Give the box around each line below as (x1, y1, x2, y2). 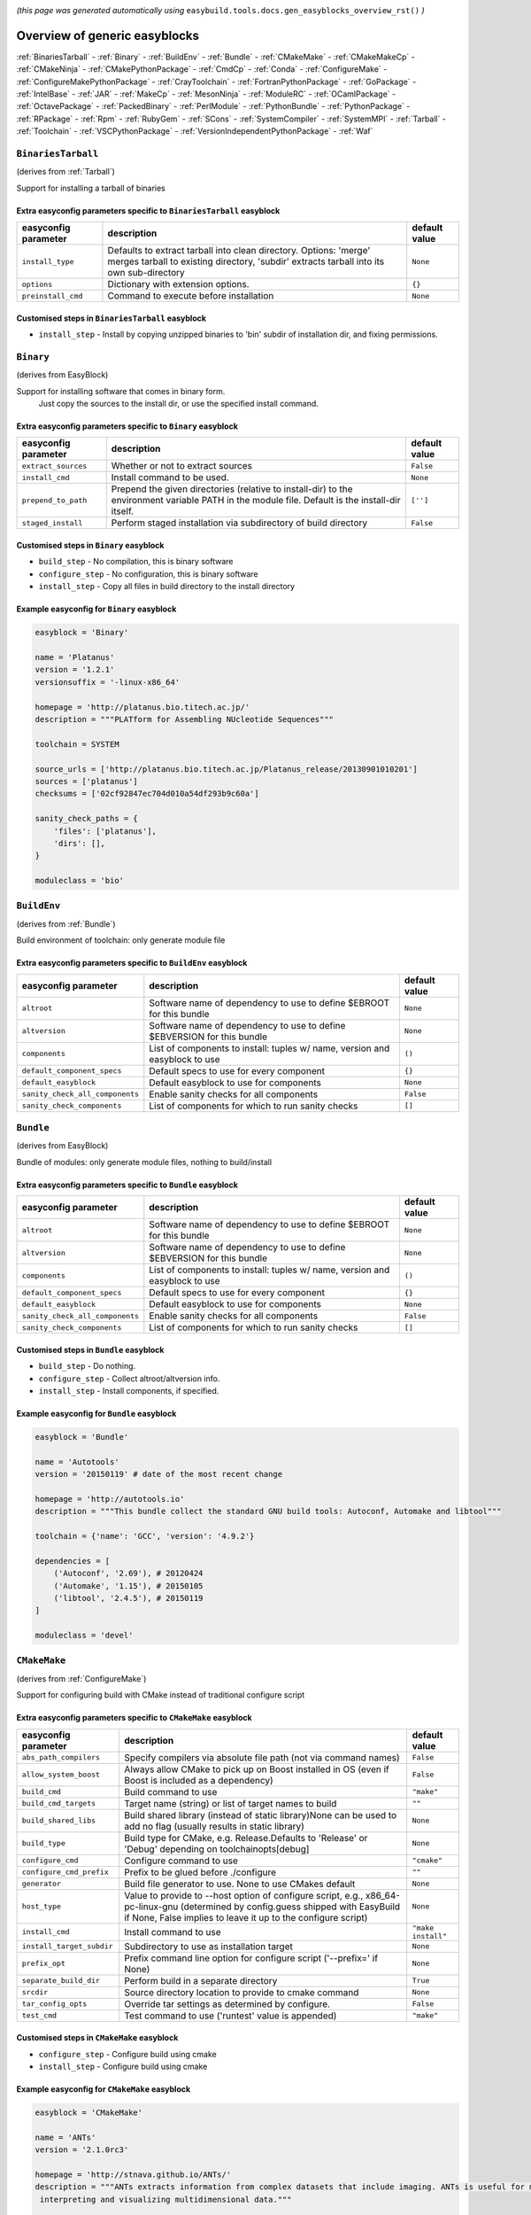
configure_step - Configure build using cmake (38, 2048, 217, 2059)
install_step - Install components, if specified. (38, 1385, 219, 1395)
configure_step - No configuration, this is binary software (38, 568, 258, 579)
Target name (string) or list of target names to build (124, 1797, 337, 1809)
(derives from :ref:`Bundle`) (16, 918, 116, 929)
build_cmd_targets (21, 1799, 96, 1808)
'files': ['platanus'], (53, 826, 157, 836)
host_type (21, 1901, 62, 1911)
